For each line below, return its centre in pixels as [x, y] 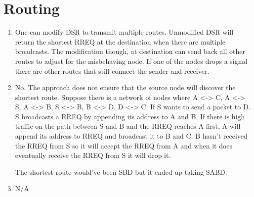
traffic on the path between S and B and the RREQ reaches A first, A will [128, 126]
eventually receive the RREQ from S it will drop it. [93, 155]
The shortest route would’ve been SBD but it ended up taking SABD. [121, 172]
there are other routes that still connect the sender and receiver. [112, 71]
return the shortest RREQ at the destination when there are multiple [120, 41]
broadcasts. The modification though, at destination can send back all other [130, 51]
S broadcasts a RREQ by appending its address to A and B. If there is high [130, 116]
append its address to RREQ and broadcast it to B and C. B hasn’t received [131, 136]
